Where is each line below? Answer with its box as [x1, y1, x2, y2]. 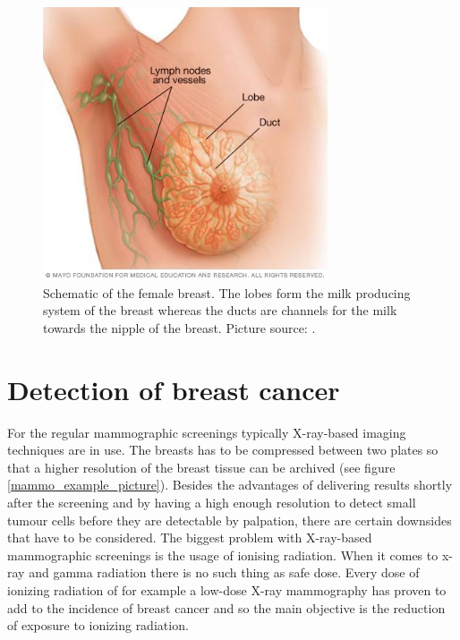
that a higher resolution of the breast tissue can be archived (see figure [7, 457, 396, 476]
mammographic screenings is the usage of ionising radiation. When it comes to [7, 545, 439, 564]
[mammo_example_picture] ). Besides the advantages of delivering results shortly [7, 475, 453, 494]
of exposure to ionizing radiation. [7, 616, 189, 635]
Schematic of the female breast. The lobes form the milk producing [43, 283, 411, 302]
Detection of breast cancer [7, 371, 340, 407]
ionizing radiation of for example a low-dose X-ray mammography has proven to [7, 580, 447, 599]
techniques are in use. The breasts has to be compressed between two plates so [7, 440, 439, 459]
